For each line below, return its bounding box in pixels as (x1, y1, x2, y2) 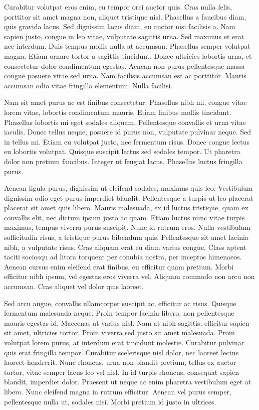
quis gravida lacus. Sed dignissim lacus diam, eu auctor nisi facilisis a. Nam (4, 21, 235, 32)
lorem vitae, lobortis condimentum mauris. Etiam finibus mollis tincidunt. (4, 106, 231, 117)
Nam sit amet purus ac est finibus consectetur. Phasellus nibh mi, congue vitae (4, 97, 247, 107)
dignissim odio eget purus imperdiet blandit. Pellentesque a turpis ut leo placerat (4, 192, 253, 203)
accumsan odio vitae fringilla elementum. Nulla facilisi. (4, 80, 173, 90)
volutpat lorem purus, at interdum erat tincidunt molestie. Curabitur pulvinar (4, 337, 244, 347)
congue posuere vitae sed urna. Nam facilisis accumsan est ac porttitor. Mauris (4, 70, 246, 81)
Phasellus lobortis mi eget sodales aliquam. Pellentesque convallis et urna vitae (4, 116, 246, 127)
